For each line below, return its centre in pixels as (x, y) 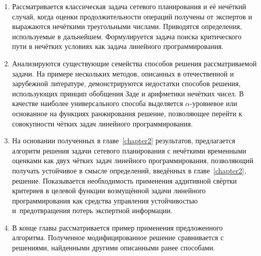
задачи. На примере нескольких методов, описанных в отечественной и (123, 73)
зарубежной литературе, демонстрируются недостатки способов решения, (126, 83)
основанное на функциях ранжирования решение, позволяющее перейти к (127, 113)
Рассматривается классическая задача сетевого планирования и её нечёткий (129, 6)
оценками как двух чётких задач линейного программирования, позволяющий (133, 160)
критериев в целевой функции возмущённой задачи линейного (109, 190)
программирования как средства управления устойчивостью (105, 200)
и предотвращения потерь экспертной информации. (92, 210)
